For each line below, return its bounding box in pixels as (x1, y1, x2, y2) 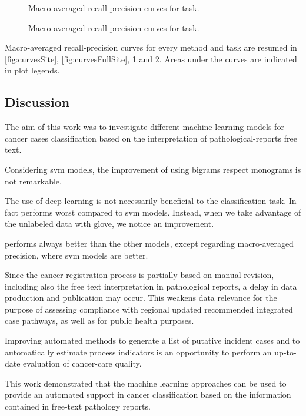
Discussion (5, 93, 70, 111)
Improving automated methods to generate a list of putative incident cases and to (5, 334, 300, 347)
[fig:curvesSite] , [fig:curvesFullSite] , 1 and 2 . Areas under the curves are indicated (5, 52, 297, 65)
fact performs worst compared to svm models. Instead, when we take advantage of (5, 206, 301, 218)
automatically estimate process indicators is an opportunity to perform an (5, 345, 272, 358)
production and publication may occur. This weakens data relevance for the (5, 291, 277, 304)
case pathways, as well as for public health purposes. (5, 314, 194, 327)
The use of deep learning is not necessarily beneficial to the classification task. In (5, 194, 297, 207)
